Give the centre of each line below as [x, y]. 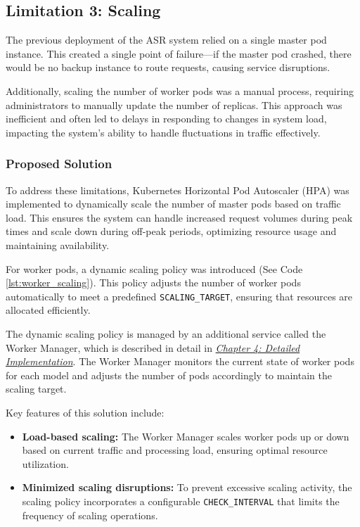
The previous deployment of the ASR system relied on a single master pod [166, 40]
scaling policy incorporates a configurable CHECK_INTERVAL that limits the [181, 501]
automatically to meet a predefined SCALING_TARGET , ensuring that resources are [179, 296]
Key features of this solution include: [85, 412]
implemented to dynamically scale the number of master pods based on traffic [173, 204]
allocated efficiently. [48, 310]
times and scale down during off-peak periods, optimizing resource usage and [171, 231]
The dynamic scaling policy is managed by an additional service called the [166, 333]
